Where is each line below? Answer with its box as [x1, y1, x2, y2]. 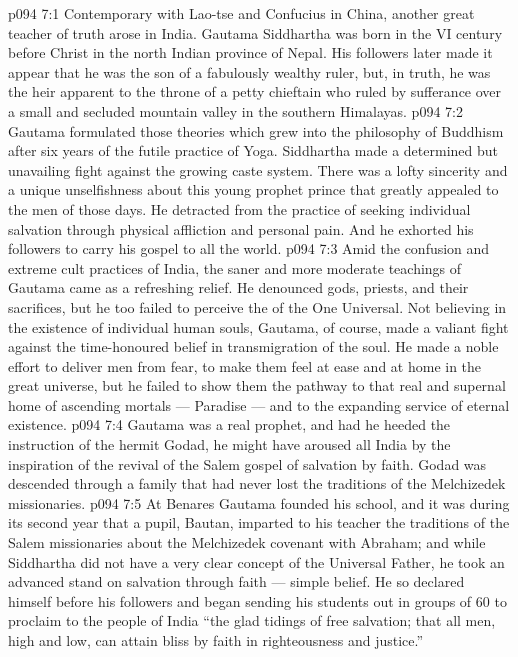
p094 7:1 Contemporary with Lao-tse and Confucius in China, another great [8, 3, 475, 23]
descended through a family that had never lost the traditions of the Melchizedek [8, 473, 506, 494]
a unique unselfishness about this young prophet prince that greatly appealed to [8, 179, 499, 200]
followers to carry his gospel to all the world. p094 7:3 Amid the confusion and [8, 238, 490, 259]
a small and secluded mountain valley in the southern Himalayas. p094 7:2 [8, 100, 463, 121]
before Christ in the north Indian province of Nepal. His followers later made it [8, 42, 493, 63]
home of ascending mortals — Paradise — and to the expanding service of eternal [8, 394, 510, 415]
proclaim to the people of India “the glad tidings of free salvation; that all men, [8, 610, 496, 631]
